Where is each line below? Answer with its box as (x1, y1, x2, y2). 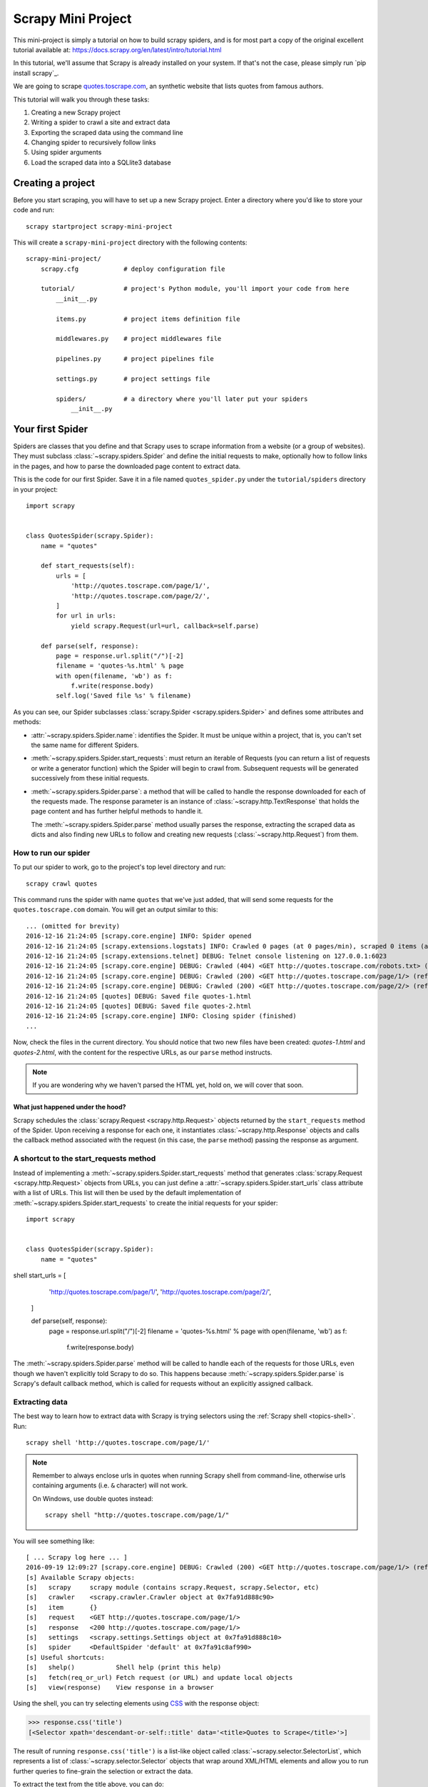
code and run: (13, 206, 55, 214)
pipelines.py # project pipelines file (56, 355, 214, 363)
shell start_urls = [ (13, 1271, 66, 1279)
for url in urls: (56, 612, 117, 620)
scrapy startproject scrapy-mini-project (26, 222, 173, 230)
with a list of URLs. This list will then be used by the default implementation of (13, 1189, 242, 1197)
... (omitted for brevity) (26, 922, 121, 930)
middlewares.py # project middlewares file (56, 335, 222, 343)
